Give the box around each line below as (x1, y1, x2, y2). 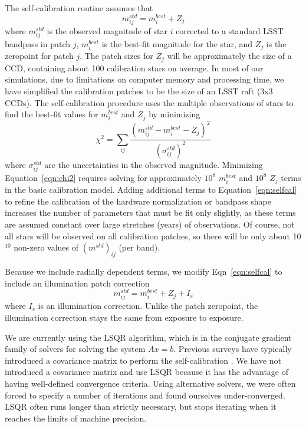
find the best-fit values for (5, 108, 98, 120)
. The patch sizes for (80, 50, 153, 62)
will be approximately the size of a (167, 50, 292, 62)
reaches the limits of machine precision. (5, 411, 147, 424)
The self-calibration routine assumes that (5, 2, 153, 14)
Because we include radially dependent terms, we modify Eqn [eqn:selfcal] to (5, 265, 282, 277)
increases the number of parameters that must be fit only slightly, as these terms (5, 206, 296, 219)
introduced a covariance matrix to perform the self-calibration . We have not (5, 354, 281, 366)
